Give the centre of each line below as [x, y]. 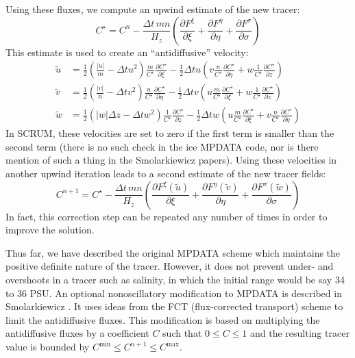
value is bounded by [48, 346]
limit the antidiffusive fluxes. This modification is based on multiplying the [163, 319]
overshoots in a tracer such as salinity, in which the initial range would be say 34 [175, 280]
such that [182, 333]
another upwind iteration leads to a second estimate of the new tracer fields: [166, 174]
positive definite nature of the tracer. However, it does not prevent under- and [170, 266]
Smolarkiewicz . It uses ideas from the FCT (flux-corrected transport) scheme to [174, 306]
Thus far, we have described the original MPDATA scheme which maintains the [173, 252]
